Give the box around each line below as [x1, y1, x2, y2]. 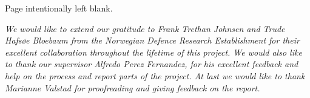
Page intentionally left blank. [5, 2, 113, 14]
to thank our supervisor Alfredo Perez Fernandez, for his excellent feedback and [5, 57, 298, 70]
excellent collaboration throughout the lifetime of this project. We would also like [5, 45, 302, 58]
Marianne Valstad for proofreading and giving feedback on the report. [5, 81, 260, 94]
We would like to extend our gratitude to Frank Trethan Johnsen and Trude [5, 22, 285, 34]
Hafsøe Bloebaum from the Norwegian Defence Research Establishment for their [5, 34, 300, 47]
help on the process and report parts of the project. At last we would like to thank [5, 69, 305, 82]
